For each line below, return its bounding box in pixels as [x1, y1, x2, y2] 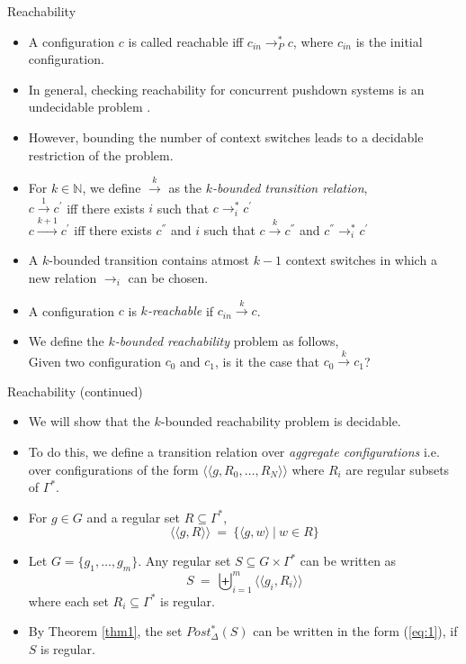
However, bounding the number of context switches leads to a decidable [28, 127, 424, 146]
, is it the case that [215, 351, 320, 370]
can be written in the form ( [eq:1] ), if [253, 622, 458, 641]
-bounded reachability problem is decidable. [160, 412, 401, 431]
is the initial [355, 32, 423, 50]
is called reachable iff [128, 32, 244, 50]
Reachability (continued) [7, 381, 143, 400]
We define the [28, 331, 104, 350]
